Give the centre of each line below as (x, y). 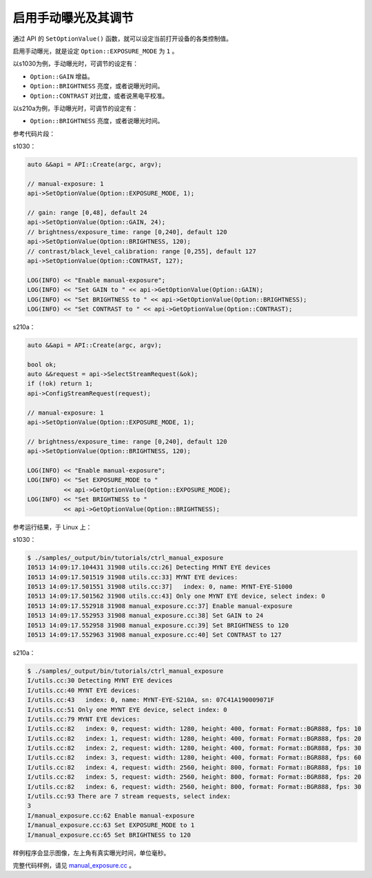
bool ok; (42, 364)
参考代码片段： (34, 134)
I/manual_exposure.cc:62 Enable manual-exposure (111, 815)
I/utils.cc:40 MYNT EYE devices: (84, 690)
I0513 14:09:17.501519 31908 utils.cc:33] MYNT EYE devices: (133, 577)
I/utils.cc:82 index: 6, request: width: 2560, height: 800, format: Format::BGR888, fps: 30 (194, 786)
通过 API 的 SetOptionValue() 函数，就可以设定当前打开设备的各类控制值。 (122, 39)
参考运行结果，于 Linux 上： (52, 527)
